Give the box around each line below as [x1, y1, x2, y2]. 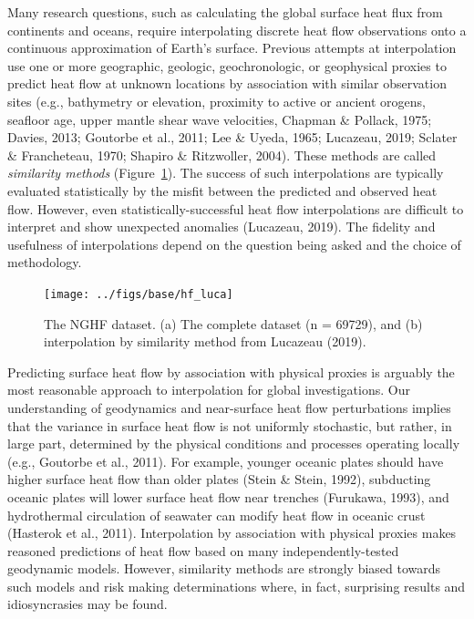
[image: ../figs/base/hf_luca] [44, 287, 233, 301]
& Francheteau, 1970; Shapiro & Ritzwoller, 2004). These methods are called [7, 145, 437, 164]
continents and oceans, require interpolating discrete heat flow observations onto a [7, 20, 467, 39]
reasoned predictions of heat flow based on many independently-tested [7, 541, 399, 560]
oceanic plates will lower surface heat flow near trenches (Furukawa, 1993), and [7, 487, 449, 506]
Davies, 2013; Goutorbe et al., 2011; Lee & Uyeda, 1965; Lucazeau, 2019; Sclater [7, 128, 458, 147]
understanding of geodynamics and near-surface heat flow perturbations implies [7, 397, 451, 417]
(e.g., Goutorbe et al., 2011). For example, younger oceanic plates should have [7, 451, 444, 470]
